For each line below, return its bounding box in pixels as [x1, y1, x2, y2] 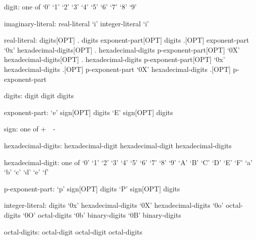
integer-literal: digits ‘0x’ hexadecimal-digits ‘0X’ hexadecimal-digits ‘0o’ [4, 200, 224, 210]
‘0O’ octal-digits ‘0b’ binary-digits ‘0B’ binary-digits [23, 209, 181, 220]
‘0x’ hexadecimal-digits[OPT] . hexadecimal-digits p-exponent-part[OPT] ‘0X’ [4, 44, 240, 55]
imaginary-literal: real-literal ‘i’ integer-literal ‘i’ [4, 18, 149, 28]
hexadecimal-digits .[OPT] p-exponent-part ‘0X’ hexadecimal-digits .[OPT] [4, 63, 231, 74]
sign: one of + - [4, 123, 55, 134]
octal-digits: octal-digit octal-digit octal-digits [4, 226, 143, 237]
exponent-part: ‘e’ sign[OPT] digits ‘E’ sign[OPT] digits [4, 107, 173, 117]
